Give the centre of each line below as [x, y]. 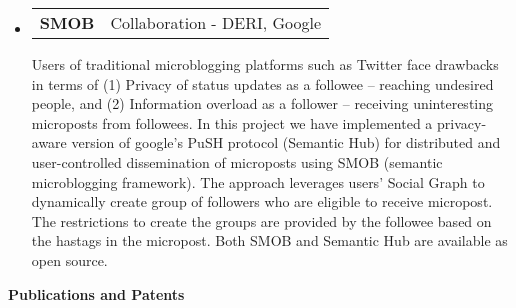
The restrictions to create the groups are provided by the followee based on [261, 220]
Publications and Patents [96, 293]
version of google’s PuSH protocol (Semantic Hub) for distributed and [286, 142]
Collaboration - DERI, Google [216, 22]
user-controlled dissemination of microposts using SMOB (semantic [237, 161]
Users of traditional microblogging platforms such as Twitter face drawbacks [265, 64]
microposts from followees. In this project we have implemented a [232, 122]
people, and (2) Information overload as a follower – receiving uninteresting [262, 103]
